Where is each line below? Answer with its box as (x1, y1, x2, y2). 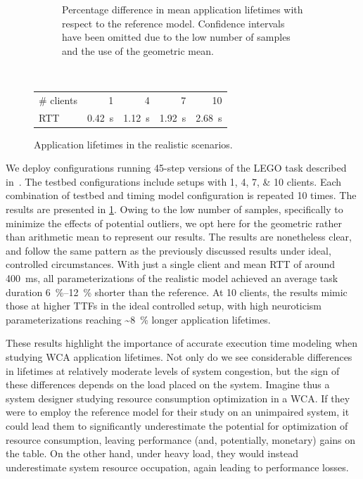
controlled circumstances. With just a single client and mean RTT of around (6, 257, 336, 272)
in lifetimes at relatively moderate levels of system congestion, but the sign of (6, 363, 340, 378)
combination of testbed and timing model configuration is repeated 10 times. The (6, 188, 357, 203)
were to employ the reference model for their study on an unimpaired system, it (6, 404, 350, 419)
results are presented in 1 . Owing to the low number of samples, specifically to (6, 202, 343, 217)
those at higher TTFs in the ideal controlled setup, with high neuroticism (6, 298, 322, 313)
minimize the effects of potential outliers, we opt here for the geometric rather (6, 215, 342, 230)
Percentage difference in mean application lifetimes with (62, 2, 303, 16)
